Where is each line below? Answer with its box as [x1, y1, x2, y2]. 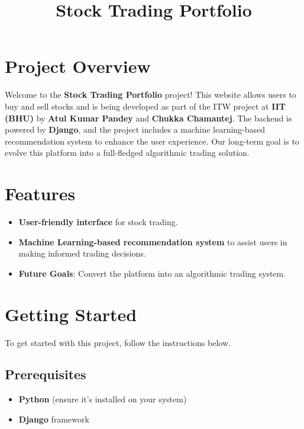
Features [5, 181, 76, 206]
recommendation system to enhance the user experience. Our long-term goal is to [5, 135, 299, 147]
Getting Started [5, 302, 137, 326]
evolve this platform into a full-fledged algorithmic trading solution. [5, 146, 250, 159]
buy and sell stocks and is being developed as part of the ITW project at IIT [5, 100, 286, 112]
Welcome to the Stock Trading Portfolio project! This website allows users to [5, 88, 296, 101]
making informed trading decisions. [18, 247, 146, 260]
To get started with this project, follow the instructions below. [5, 336, 231, 348]
